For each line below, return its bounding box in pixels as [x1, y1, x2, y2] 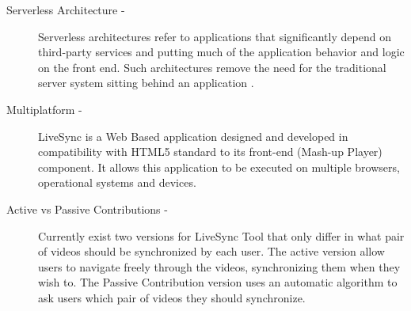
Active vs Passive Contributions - [6, 200, 168, 217]
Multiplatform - [6, 101, 82, 117]
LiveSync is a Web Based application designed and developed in [38, 127, 348, 144]
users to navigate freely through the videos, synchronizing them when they [38, 258, 401, 275]
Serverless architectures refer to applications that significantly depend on [38, 28, 391, 44]
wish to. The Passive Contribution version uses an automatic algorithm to [38, 274, 398, 290]
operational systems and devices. [38, 174, 196, 191]
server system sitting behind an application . [38, 74, 254, 91]
